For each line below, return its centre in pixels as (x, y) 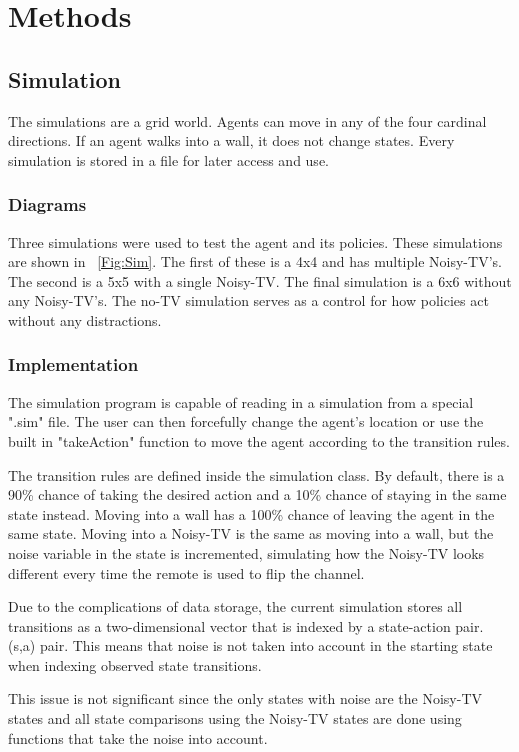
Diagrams (47, 204)
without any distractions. (85, 319)
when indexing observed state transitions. (135, 664)
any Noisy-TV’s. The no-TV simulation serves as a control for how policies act (248, 300)
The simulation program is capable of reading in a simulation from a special (241, 401)
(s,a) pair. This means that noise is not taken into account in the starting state (250, 645)
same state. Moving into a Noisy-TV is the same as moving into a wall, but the (251, 533)
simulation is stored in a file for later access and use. (168, 159)
